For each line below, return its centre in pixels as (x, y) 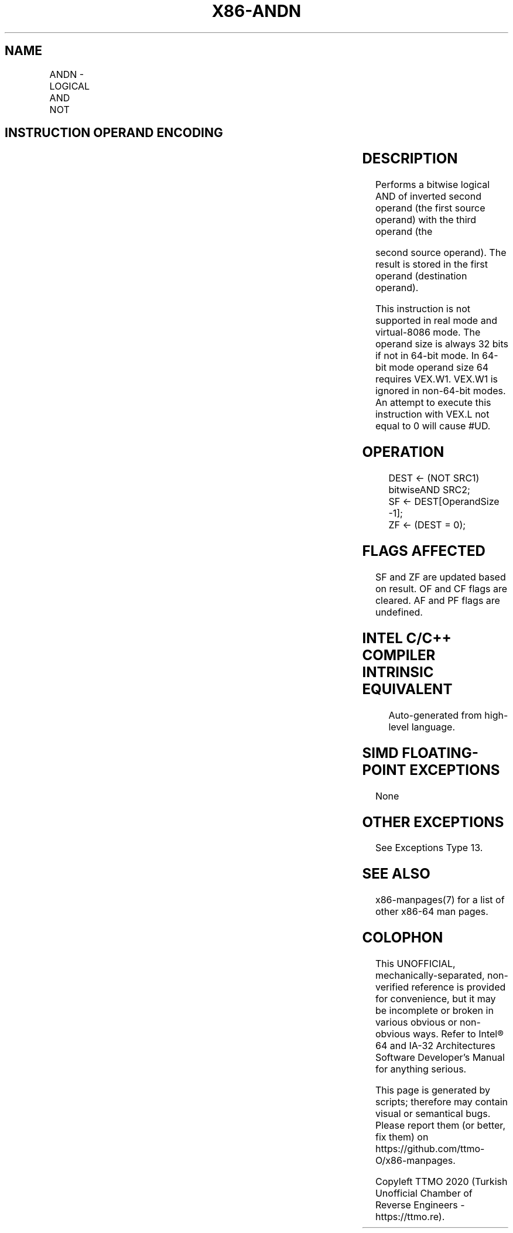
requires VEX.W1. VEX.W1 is (437, 379)
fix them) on (402, 1137)
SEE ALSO (396, 874)
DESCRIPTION (410, 159)
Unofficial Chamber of (424, 1193)
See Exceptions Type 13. (429, 848)
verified (392, 987)
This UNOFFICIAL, (415, 964)
